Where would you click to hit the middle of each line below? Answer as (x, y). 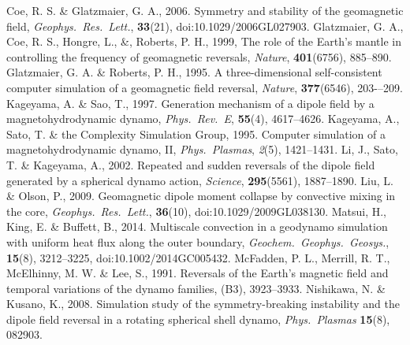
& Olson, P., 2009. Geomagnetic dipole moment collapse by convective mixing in (201, 196)
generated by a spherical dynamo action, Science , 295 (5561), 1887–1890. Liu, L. (200, 180)
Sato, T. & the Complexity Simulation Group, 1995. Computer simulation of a (196, 134)
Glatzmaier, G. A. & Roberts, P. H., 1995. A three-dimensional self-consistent (194, 72)
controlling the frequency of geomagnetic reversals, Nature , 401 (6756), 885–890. (199, 56)
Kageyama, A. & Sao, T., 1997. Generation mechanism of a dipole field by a (190, 103)
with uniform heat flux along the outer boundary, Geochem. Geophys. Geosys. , (198, 241)
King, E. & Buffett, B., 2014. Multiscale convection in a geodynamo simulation (197, 226)
